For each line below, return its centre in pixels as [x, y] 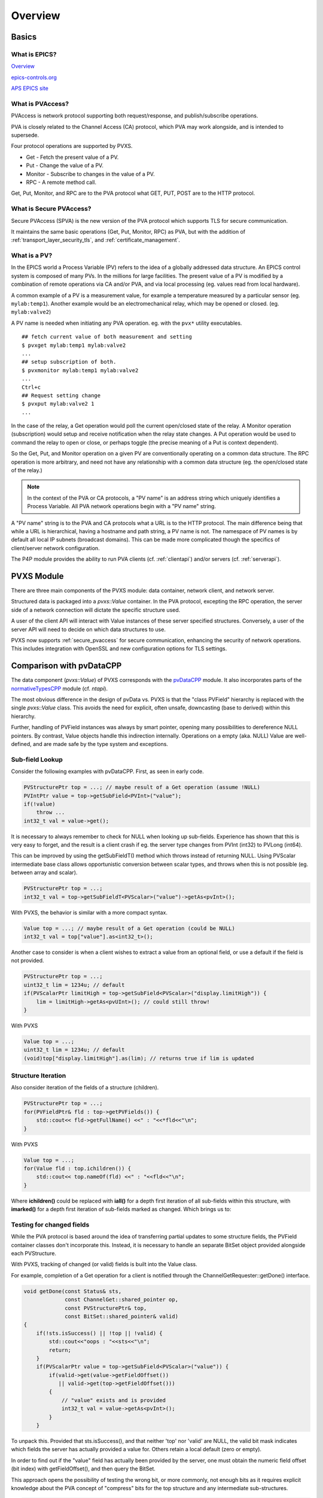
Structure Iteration [39, 1076]
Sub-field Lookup [37, 759]
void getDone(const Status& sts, [73, 1291]
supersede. [25, 135]
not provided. [28, 961]
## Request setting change [61, 395]
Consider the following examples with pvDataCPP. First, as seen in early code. [107, 771]
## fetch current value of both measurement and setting [107, 337]
